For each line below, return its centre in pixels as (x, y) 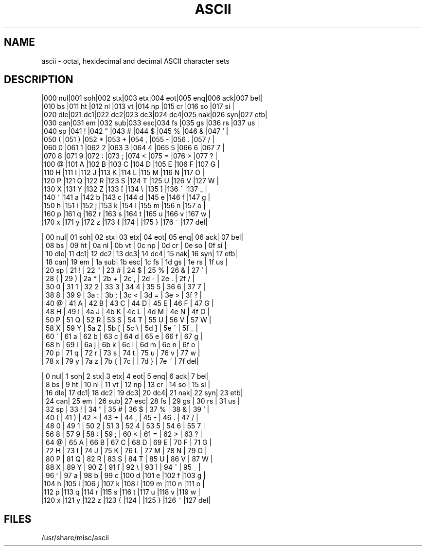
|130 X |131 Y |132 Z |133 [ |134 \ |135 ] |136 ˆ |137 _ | (124, 189)
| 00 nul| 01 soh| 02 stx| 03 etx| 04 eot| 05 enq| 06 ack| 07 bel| (142, 237)
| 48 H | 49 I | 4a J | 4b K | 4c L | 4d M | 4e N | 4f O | (126, 312)
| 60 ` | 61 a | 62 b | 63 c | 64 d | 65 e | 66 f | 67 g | (122, 337)
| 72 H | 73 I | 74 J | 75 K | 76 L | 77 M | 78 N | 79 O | (124, 451)
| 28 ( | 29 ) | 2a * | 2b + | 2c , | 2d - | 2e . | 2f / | (118, 279)
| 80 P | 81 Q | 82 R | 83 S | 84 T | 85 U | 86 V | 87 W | (127, 459)
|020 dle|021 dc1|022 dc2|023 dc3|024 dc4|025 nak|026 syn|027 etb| (154, 115)
